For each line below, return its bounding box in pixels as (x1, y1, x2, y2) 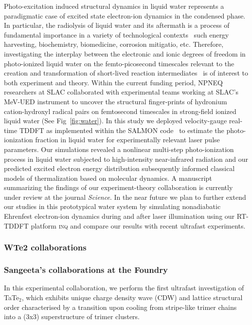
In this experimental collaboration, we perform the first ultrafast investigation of (4, 283, 244, 293)
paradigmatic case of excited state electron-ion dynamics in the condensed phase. (4, 10, 246, 20)
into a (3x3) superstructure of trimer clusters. (4, 311, 140, 322)
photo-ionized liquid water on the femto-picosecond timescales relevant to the (4, 58, 234, 68)
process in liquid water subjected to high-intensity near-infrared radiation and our (4, 153, 248, 164)
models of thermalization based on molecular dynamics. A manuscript (4, 172, 212, 183)
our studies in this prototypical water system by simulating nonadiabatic (4, 201, 221, 211)
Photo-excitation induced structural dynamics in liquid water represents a (4, 1, 224, 11)
